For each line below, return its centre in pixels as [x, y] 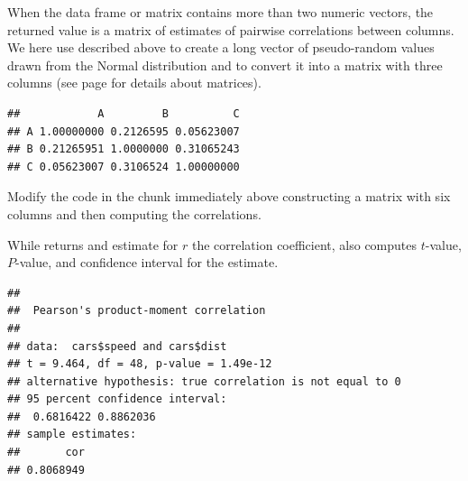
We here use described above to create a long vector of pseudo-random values [221, 47]
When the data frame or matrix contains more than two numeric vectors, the [220, 12]
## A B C [124, 113]
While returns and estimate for [93, 244]
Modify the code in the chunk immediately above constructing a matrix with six [229, 196]
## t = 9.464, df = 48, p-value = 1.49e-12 [140, 364]
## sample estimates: [72, 435]
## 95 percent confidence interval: [117, 399]
